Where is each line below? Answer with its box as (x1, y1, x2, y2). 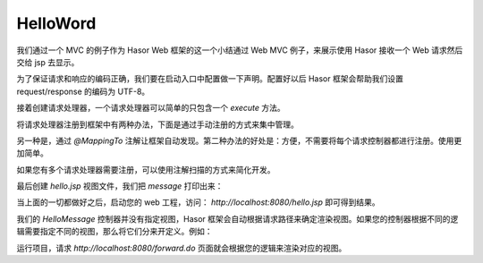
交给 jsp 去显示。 (16, 56, 80, 67)
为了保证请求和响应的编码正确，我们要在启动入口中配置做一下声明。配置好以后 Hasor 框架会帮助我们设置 (16, 73, 404, 84)
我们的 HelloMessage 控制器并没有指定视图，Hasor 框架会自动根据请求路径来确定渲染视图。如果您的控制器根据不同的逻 (16, 213, 459, 224)
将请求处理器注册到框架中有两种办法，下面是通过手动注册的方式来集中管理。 (16, 119, 299, 130)
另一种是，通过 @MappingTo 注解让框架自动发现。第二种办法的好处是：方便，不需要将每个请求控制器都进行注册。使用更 (16, 135, 462, 146)
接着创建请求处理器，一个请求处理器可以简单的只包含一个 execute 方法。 (16, 103, 285, 114)
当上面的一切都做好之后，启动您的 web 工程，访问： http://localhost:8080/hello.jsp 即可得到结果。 (16, 197, 380, 208)
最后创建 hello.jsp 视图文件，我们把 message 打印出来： (16, 181, 224, 191)
